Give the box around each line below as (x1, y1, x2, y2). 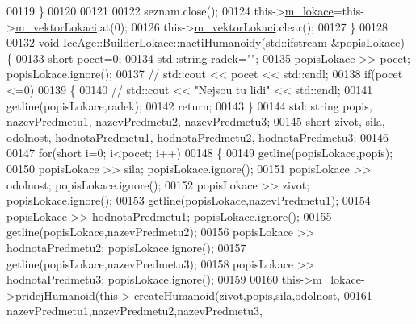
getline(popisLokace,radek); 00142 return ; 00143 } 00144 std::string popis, (6, 97, 372, 114)
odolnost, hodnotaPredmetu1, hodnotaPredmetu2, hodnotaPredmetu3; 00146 (6, 128, 389, 145)
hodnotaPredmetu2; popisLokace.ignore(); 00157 (6, 239, 246, 255)
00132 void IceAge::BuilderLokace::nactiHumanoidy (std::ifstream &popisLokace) (6, 34, 405, 51)
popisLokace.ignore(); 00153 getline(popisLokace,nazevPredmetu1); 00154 (6, 192, 371, 209)
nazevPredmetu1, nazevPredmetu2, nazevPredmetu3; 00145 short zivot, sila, (6, 113, 385, 130)
